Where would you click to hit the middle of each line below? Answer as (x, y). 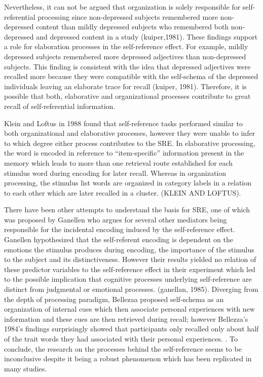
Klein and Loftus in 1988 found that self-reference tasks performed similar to (123, 123)
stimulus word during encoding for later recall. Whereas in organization (115, 173)
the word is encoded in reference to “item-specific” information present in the (124, 153)
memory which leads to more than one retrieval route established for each (119, 162)
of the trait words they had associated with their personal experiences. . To (121, 338)
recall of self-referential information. (60, 106)
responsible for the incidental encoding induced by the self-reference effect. (120, 229)
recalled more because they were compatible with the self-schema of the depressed (131, 76)
